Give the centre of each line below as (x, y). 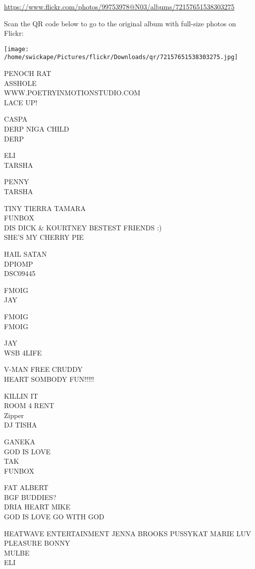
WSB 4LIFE (23, 352)
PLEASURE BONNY (37, 543)
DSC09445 (20, 273)
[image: (17, 49)
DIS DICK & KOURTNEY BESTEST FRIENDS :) (83, 227)
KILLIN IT (21, 395)
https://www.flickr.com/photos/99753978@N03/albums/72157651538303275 (119, 6)
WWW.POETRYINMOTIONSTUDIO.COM (72, 93)
